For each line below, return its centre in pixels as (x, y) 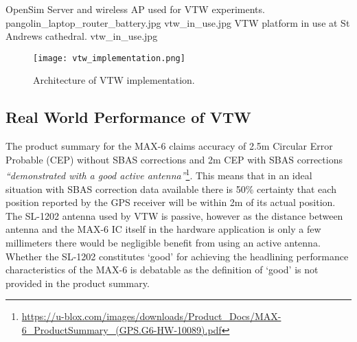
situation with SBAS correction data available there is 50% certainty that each (171, 189)
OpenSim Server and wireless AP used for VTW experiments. (135, 9)
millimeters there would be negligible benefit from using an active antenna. (163, 243)
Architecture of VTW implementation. (114, 80)
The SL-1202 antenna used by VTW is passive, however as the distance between (174, 215)
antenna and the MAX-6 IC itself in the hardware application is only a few (163, 229)
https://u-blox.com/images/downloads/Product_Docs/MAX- (151, 316)
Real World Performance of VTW (128, 117)
